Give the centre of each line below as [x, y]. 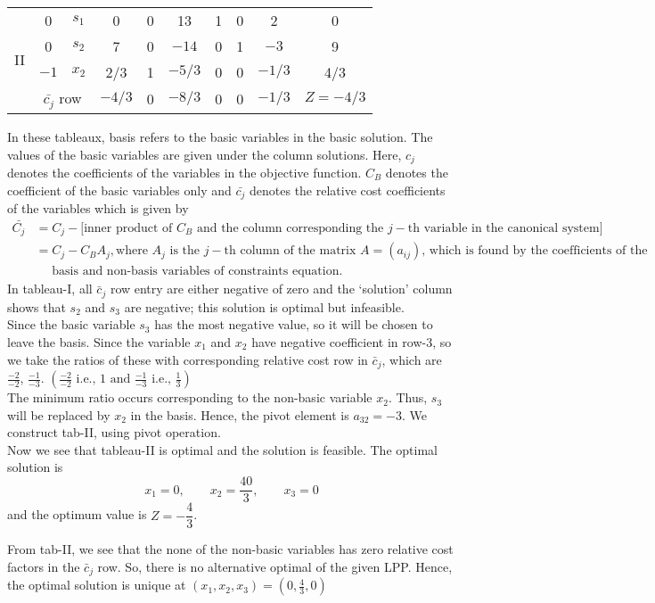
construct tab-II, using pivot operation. [114, 432]
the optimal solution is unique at [97, 585]
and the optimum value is [77, 514]
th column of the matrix [290, 251]
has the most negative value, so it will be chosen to [294, 324]
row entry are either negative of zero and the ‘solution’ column [281, 289]
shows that [37, 306]
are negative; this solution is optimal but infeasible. [264, 306]
